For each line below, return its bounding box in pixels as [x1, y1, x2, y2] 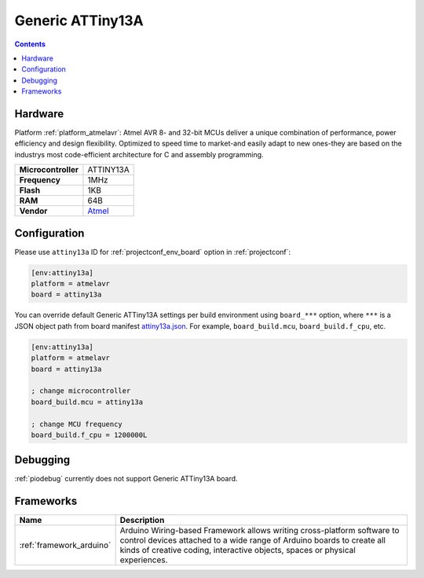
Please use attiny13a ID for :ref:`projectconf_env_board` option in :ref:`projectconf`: [14, 247, 291, 256]
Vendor [19, 205, 48, 216]
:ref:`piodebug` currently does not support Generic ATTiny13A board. [14, 474, 239, 484]
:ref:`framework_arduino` [19, 539, 111, 550]
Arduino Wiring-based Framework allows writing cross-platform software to [119, 525, 400, 536]
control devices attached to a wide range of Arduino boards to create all [119, 535, 386, 546]
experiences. [119, 554, 168, 565]
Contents [14, 39, 46, 49]
